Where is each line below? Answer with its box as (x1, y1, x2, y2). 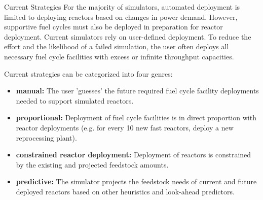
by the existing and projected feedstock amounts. (16, 159, 169, 170)
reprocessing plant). (16, 132, 77, 143)
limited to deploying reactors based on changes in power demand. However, (4, 11, 238, 22)
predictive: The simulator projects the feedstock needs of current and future (16, 176, 257, 187)
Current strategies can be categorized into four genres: (4, 68, 173, 79)
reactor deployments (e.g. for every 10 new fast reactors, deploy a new (16, 122, 234, 132)
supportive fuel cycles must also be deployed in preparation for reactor (4, 21, 223, 32)
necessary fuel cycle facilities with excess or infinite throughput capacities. (4, 51, 234, 61)
